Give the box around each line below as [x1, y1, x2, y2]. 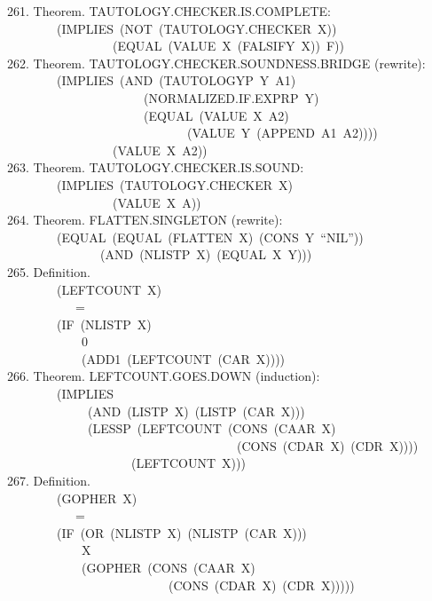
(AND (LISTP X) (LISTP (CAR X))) [87, 401, 305, 420]
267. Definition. [7, 471, 90, 490]
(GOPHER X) [56, 488, 137, 507]
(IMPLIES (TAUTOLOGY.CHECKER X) [56, 175, 293, 194]
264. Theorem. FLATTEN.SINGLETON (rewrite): [7, 210, 283, 229]
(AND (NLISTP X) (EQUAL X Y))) [99, 245, 312, 264]
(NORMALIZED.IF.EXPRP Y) [143, 88, 319, 107]
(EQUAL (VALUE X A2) [143, 106, 289, 124]
